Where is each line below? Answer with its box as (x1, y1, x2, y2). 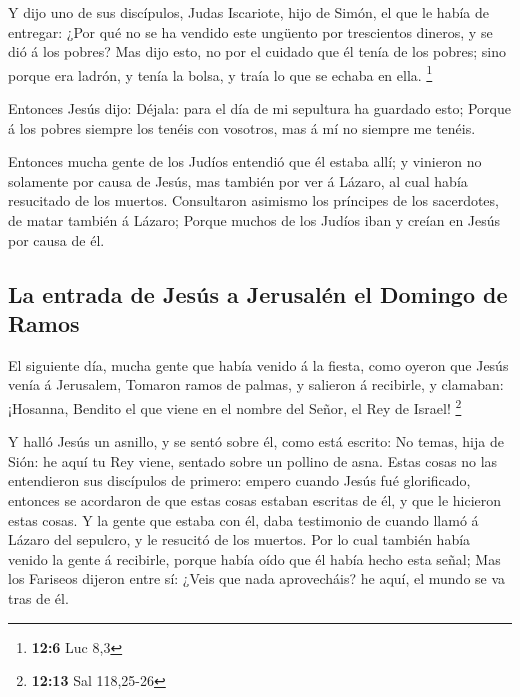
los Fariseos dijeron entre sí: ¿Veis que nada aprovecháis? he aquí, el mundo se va (8, 568, 506, 589)
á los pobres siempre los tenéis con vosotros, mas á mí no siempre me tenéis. (8, 117, 476, 138)
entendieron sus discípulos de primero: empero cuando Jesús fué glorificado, (8, 470, 471, 491)
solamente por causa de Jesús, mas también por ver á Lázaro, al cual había (8, 170, 468, 191)
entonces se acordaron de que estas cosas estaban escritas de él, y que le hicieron (8, 490, 502, 510)
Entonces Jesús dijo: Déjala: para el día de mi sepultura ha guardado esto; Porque (8, 98, 512, 119)
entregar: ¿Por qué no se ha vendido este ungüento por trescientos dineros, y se (8, 21, 493, 42)
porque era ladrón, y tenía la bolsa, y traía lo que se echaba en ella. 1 (8, 61, 433, 85)
